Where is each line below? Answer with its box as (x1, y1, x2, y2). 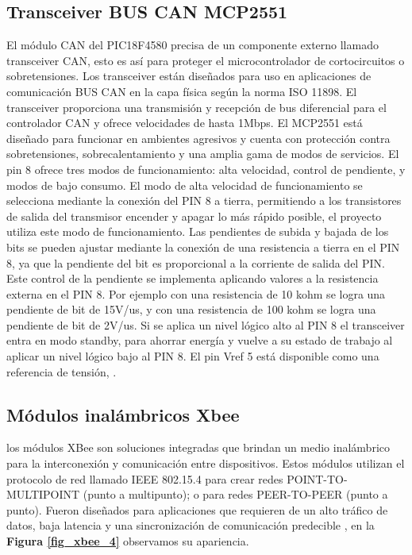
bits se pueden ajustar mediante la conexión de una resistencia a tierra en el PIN (6, 238, 400, 255)
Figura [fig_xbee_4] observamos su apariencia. (6, 533, 249, 549)
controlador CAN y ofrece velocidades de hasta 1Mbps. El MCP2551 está (6, 114, 363, 131)
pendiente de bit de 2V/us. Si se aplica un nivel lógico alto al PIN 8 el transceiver (6, 316, 405, 333)
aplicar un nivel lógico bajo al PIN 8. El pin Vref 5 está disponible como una (6, 348, 379, 364)
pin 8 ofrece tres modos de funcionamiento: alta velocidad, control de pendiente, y (6, 160, 406, 177)
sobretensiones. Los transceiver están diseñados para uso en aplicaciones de (6, 67, 372, 84)
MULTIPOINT (6, 486, 80, 503)
